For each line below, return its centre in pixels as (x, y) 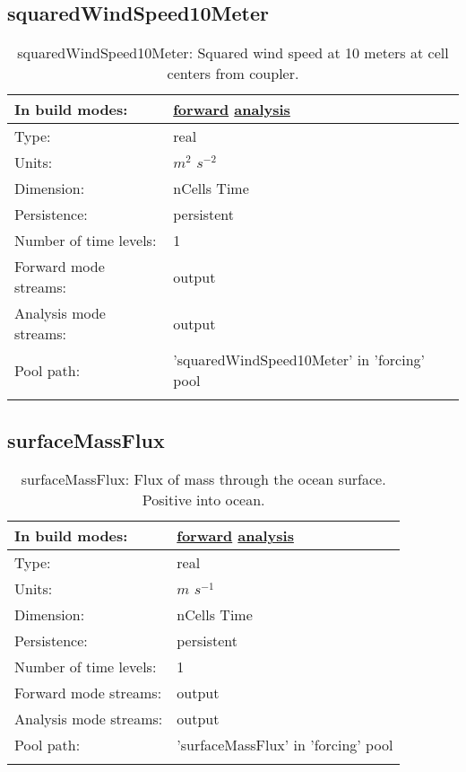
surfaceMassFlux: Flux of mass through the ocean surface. (203, 479)
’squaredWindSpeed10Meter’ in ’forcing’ (299, 360)
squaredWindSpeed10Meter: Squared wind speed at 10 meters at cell (233, 53)
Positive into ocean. (203, 500)
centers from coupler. (233, 74)
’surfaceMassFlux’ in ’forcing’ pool (285, 745)
